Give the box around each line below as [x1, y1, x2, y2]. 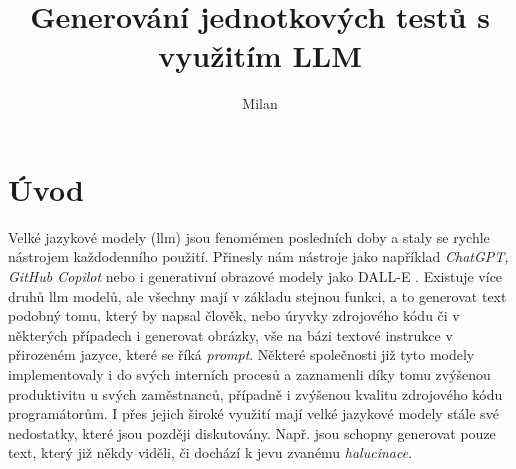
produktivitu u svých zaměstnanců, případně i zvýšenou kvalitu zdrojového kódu [8, 383, 503, 404]
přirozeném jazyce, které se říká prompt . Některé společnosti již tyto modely [8, 344, 475, 365]
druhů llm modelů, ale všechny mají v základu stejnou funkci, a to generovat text [8, 285, 507, 306]
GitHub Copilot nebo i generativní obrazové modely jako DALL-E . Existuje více [8, 266, 503, 287]
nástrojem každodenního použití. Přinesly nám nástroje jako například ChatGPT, [8, 246, 509, 267]
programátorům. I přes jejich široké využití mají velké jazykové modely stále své [8, 403, 499, 424]
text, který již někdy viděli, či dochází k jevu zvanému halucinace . [8, 442, 413, 463]
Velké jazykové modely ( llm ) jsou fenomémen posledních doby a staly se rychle [8, 226, 490, 247]
